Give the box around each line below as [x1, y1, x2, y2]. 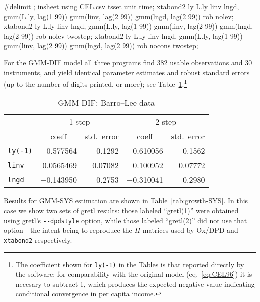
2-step [155, 116, 177, 128]
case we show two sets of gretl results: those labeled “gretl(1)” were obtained [4, 205, 239, 215]
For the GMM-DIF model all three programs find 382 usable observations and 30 [4, 57, 252, 67]
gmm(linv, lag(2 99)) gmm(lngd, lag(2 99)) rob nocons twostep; [4, 40, 198, 51]
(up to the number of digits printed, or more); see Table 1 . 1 [4, 77, 187, 89]
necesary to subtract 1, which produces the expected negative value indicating [15, 278, 255, 289]
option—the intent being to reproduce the [4, 225, 132, 235]
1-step [69, 116, 90, 128]
